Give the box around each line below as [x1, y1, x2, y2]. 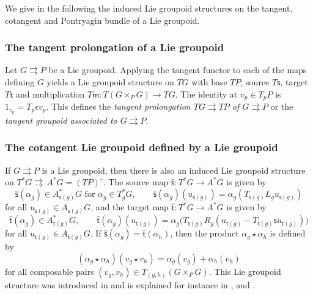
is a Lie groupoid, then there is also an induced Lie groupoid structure [42, 163, 306, 176]
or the [270, 100, 293, 113]
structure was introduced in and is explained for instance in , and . [5, 279, 256, 291]
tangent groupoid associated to [5, 113, 117, 126]
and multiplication [15, 87, 85, 100]
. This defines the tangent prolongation [46, 100, 191, 113]
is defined [270, 227, 306, 240]
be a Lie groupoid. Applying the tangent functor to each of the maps [48, 63, 307, 76]
